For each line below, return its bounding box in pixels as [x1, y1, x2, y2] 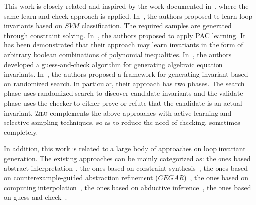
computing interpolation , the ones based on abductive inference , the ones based [4, 182, 251, 192]
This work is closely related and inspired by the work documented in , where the [4, 1, 249, 11]
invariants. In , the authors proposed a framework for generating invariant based [4, 69, 248, 79]
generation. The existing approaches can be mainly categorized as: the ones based [4, 153, 251, 163]
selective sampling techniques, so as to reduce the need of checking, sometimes [4, 117, 240, 127]
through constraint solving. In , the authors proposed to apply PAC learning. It [4, 30, 246, 40]
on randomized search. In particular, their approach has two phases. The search [4, 78, 245, 88]
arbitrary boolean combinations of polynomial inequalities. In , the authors [4, 49, 232, 59]
